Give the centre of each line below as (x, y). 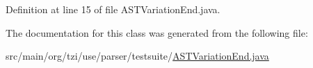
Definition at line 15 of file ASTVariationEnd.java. (113, 9)
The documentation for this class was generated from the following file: (157, 32)
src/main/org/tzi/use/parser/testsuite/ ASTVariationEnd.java (137, 56)
